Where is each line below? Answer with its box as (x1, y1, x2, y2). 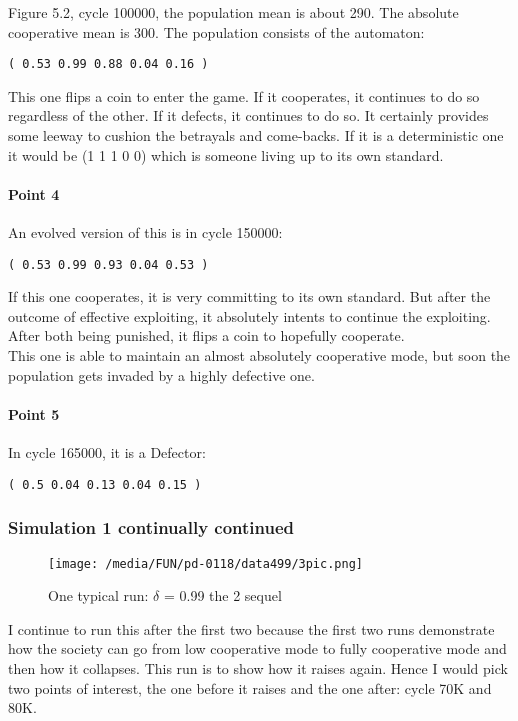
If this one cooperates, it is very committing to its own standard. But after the (8, 286, 491, 307)
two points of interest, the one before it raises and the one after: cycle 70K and (8, 677, 492, 698)
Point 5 (8, 403, 60, 424)
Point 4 (8, 183, 60, 204)
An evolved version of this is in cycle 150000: (8, 222, 283, 243)
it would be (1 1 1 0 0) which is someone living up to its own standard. (8, 144, 444, 165)
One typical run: (48, 585, 149, 606)
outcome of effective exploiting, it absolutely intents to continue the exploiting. (8, 305, 491, 326)
